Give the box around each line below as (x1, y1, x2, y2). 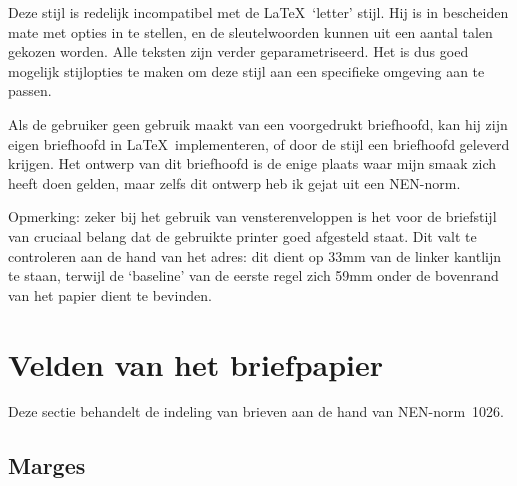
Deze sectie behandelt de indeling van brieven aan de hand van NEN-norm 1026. (8, 401, 504, 422)
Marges (8, 450, 86, 481)
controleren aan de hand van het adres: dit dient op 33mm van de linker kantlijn (8, 245, 501, 266)
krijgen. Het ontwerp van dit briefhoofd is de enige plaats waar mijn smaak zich (8, 153, 497, 174)
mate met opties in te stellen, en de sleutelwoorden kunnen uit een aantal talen (8, 21, 493, 42)
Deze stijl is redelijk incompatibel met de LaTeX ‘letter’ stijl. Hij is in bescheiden (8, 2, 509, 22)
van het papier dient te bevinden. (8, 284, 212, 305)
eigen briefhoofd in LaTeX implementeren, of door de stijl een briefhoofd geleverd (8, 133, 510, 154)
